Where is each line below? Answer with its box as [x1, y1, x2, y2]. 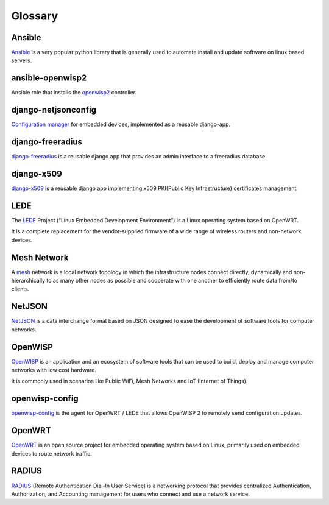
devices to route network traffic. [11, 450, 93, 457]
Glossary [11, 9, 58, 23]
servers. [11, 57, 32, 64]
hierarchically [11, 277, 46, 284]
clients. [11, 285, 30, 292]
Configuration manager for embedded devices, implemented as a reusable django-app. [11, 121, 231, 128]
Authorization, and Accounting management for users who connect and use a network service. [11, 490, 250, 498]
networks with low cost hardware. [11, 366, 97, 374]
